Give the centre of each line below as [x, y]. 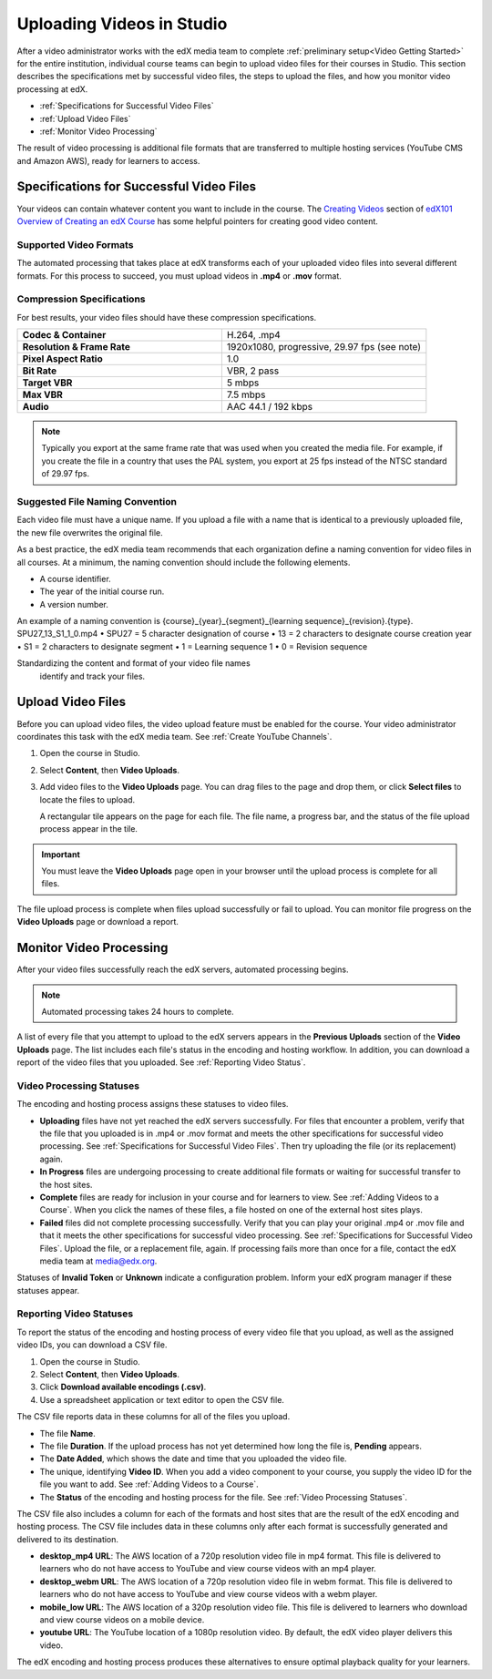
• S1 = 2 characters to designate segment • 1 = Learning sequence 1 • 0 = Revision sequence [192, 646]
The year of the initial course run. [102, 591]
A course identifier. [75, 578]
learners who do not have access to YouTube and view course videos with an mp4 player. [208, 1569]
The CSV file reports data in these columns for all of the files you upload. [154, 1417]
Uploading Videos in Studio [122, 24]
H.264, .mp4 [254, 335]
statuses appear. [48, 1290]
